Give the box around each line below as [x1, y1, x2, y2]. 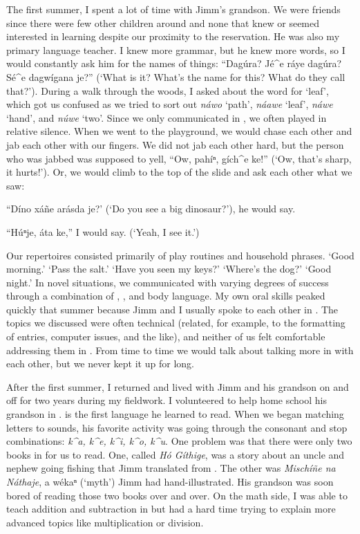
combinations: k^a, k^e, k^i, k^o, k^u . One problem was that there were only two [6, 434, 352, 448]
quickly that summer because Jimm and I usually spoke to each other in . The [6, 302, 339, 316]
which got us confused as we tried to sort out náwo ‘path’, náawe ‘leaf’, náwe [6, 97, 333, 111]
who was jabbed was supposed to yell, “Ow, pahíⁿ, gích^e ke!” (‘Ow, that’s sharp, [6, 151, 352, 165]
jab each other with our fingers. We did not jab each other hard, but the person [6, 137, 344, 151]
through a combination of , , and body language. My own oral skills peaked [6, 288, 325, 303]
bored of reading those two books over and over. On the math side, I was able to [6, 488, 348, 502]
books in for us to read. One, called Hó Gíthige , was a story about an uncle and [6, 447, 345, 461]
